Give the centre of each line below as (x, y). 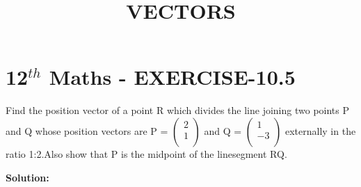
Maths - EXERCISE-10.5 (172, 77)
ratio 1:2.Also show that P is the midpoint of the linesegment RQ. (146, 153)
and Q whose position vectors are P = (87, 130)
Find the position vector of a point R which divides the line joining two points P (178, 110)
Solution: (27, 177)
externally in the (320, 130)
